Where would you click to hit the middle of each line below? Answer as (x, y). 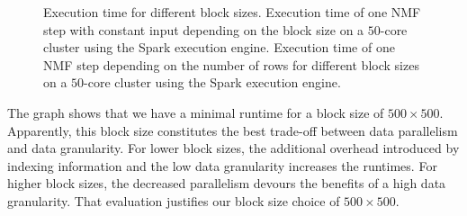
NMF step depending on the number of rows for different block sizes (231, 64)
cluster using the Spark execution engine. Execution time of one (219, 47)
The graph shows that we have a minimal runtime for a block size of (196, 112)
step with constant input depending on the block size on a (204, 29)
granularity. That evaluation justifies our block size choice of (174, 200)
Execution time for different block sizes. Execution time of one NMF (232, 12)
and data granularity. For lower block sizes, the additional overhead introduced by (233, 148)
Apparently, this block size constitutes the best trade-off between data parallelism (233, 130)
